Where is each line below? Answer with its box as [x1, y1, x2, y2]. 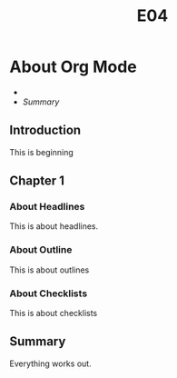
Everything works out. [9, 358, 93, 369]
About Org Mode [9, 56, 138, 77]
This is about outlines [9, 264, 90, 275]
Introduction [9, 123, 82, 138]
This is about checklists [9, 308, 98, 319]
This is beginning [9, 146, 74, 157]
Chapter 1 [9, 174, 65, 189]
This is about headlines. [9, 221, 99, 232]
